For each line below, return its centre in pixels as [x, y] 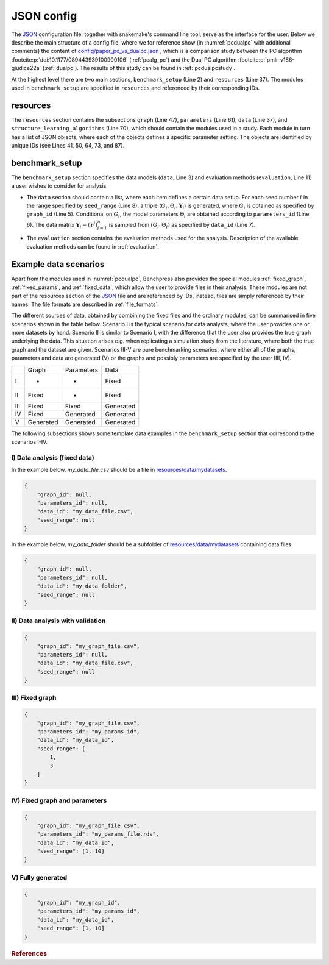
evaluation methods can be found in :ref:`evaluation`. [93, 246]
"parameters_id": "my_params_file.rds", [98, 834]
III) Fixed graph [34, 698]
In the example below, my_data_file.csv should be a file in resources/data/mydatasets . [119, 470]
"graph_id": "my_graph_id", [79, 903]
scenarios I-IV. [30, 442]
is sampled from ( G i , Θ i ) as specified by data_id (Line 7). [182, 225]
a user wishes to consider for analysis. [59, 186]
